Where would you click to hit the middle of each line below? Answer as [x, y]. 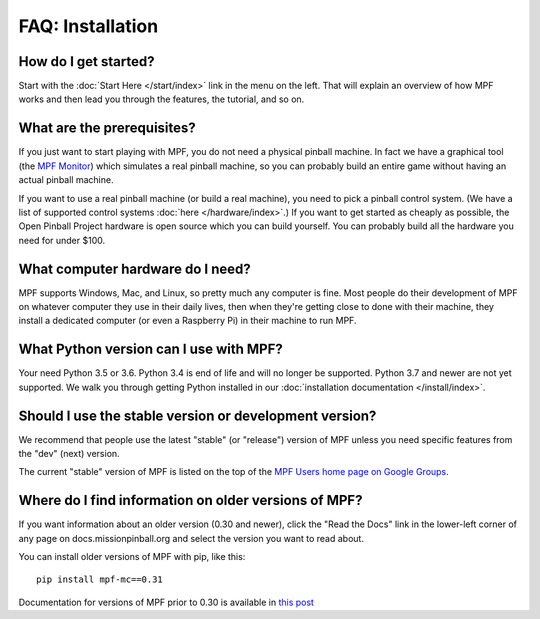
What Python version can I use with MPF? [151, 349]
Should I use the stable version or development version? [197, 415]
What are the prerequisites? [107, 128]
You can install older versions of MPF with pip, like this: [132, 557]
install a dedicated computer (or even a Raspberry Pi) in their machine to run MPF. [187, 321]
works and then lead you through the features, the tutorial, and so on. [161, 99]
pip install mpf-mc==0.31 [100, 579]
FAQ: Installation [88, 26]
